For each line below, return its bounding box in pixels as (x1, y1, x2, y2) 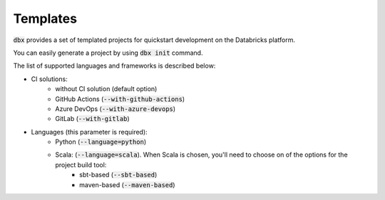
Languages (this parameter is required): (31, 127, 148, 136)
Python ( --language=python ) (55, 137, 146, 146)
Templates (13, 11, 78, 26)
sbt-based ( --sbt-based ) (79, 171, 158, 179)
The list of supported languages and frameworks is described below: (13, 61, 216, 70)
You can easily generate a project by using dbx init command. (13, 48, 203, 57)
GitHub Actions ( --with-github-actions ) (55, 95, 185, 103)
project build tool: (55, 160, 107, 169)
